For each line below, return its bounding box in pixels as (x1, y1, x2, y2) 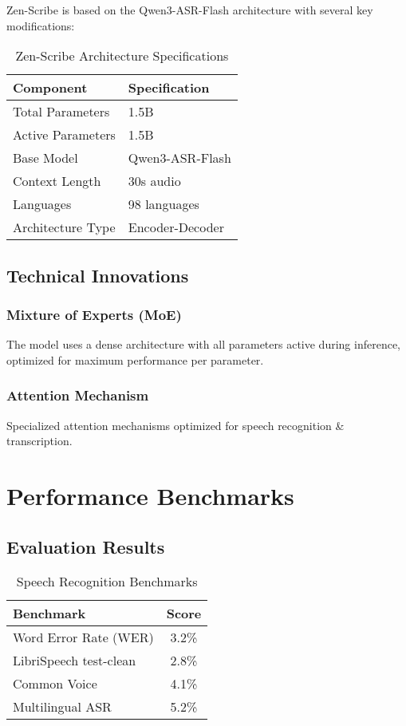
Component (13, 78, 88, 97)
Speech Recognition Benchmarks (16, 572, 198, 591)
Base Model (13, 148, 78, 168)
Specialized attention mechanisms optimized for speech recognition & (6, 416, 345, 433)
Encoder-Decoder (128, 218, 224, 237)
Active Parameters (13, 125, 116, 144)
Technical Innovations (6, 262, 189, 287)
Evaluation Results (6, 534, 165, 558)
